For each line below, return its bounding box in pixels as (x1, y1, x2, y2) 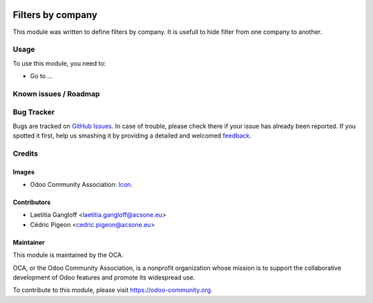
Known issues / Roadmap (12, 89, 100, 98)
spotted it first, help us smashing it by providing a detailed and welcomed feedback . (12, 131, 252, 140)
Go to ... (30, 72, 53, 80)
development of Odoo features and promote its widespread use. (12, 273, 195, 282)
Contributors (12, 198, 51, 207)
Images (12, 167, 35, 176)
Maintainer (12, 238, 45, 246)
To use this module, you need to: (12, 59, 106, 67)
